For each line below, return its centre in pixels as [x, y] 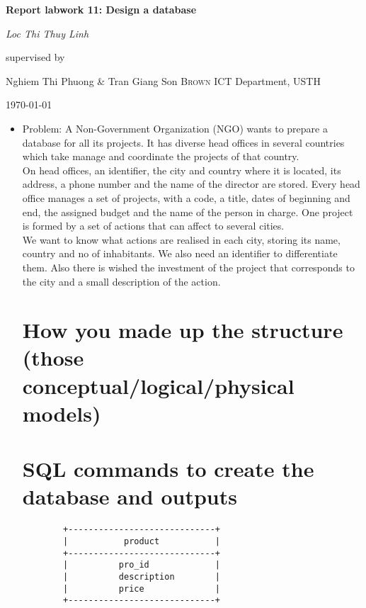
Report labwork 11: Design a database [101, 9]
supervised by [35, 57]
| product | [142, 541]
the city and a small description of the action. [121, 281]
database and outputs [130, 496]
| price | [142, 589]
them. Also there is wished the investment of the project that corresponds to [188, 267]
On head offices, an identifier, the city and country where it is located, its [182, 170]
